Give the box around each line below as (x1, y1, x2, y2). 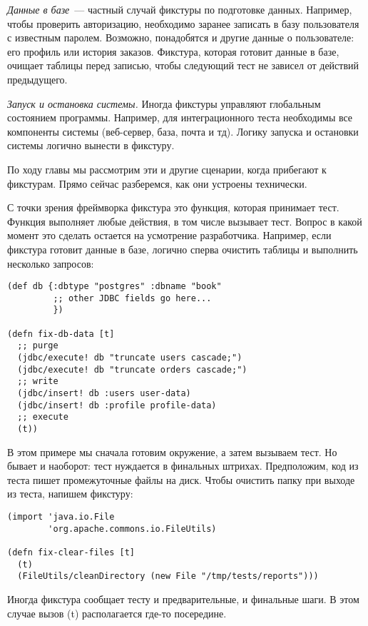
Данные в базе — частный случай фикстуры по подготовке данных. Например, (7, 2, 352, 16)
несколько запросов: (7, 256, 94, 271)
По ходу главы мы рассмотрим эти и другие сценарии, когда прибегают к (7, 161, 327, 176)
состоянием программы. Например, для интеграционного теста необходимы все (7, 110, 353, 125)
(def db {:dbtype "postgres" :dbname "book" (7, 281, 222, 292)
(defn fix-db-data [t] (7, 328, 115, 339)
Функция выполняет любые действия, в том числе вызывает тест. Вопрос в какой (7, 213, 362, 228)
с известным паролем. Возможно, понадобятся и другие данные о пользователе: (7, 30, 354, 45)
